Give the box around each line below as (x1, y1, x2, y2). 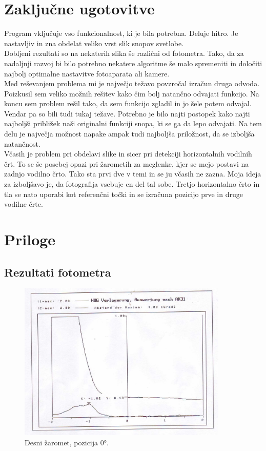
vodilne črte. (4, 199, 43, 209)
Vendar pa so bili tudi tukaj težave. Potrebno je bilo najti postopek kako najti (4, 108, 250, 119)
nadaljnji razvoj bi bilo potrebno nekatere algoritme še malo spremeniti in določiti (4, 57, 262, 68)
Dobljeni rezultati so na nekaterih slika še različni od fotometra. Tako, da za (4, 48, 244, 58)
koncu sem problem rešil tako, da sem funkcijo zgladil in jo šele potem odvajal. (4, 98, 252, 109)
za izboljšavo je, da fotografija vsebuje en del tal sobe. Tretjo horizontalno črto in (4, 179, 260, 189)
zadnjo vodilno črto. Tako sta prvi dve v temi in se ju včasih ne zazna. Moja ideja (4, 168, 261, 179)
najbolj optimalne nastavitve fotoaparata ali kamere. (4, 68, 170, 79)
